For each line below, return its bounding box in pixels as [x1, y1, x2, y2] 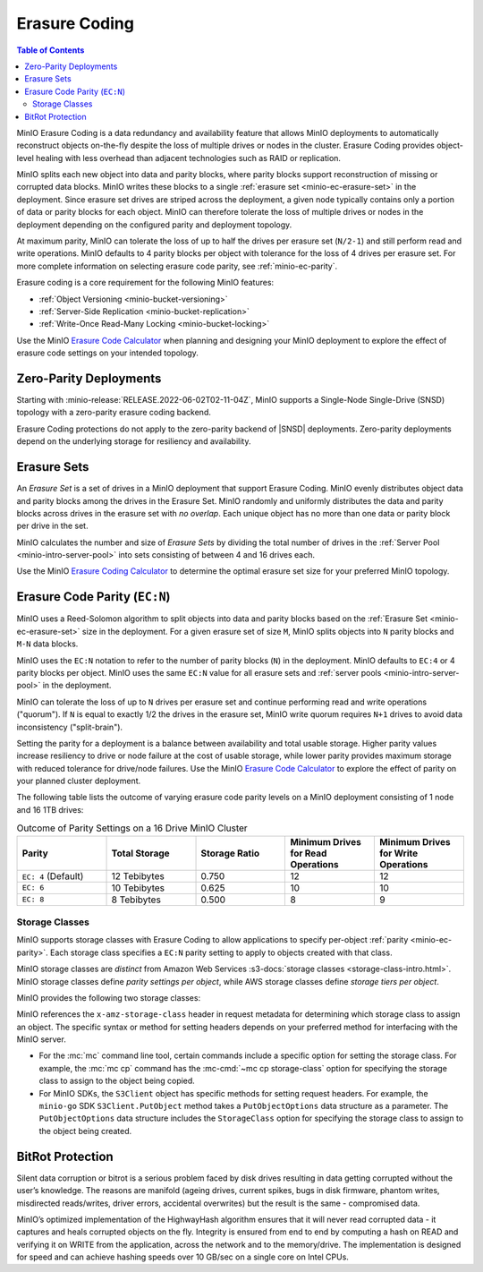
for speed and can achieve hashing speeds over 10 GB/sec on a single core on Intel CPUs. [16, 1251, 349, 1262]
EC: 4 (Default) [21, 869, 84, 882]
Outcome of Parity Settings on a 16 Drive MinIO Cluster [16, 822, 248, 834]
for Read [290, 847, 327, 859]
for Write [378, 847, 419, 859]
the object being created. [38, 1125, 132, 1136]
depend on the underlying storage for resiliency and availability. [16, 436, 251, 447]
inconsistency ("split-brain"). [16, 721, 123, 732]
